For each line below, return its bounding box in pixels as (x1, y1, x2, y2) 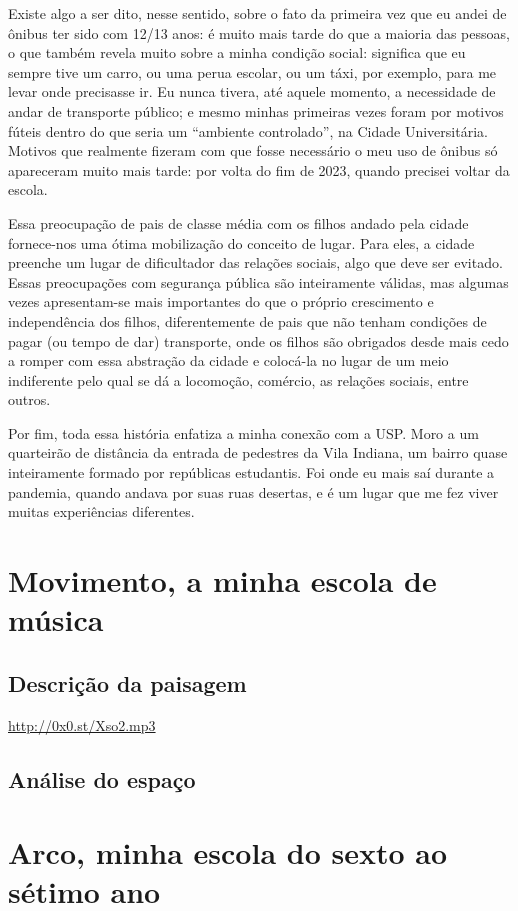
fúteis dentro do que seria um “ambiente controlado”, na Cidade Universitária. (8, 120, 488, 141)
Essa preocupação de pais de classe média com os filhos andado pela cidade (8, 212, 469, 233)
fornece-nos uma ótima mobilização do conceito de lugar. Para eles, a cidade (8, 232, 475, 253)
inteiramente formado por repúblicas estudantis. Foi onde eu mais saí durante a (8, 462, 495, 483)
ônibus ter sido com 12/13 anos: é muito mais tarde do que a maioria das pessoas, (8, 22, 510, 43)
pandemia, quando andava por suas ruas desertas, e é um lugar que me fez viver (8, 481, 499, 502)
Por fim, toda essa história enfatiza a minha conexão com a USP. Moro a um (8, 422, 479, 443)
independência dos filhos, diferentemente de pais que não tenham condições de (8, 310, 487, 331)
